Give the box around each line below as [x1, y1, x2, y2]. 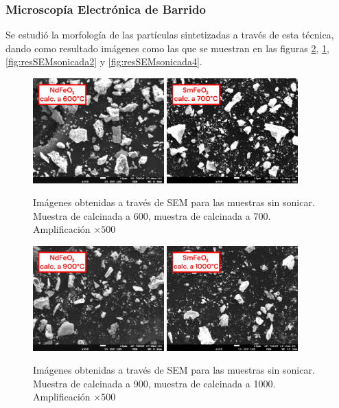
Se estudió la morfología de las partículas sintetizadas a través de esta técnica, [5, 27, 334, 42]
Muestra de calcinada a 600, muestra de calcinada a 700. [33, 208, 271, 223]
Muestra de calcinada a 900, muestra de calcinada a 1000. [33, 376, 276, 390]
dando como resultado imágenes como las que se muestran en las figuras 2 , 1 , [5, 41, 329, 55]
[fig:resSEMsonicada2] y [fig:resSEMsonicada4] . [5, 54, 202, 69]
